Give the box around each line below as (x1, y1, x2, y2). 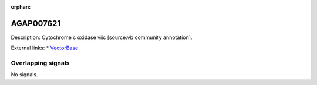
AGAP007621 (11, 18, 61, 29)
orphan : (11, 3, 31, 10)
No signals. (11, 71, 38, 78)
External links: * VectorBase (11, 44, 79, 52)
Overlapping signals (11, 59, 70, 67)
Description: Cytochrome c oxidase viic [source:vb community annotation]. (11, 34, 193, 41)
